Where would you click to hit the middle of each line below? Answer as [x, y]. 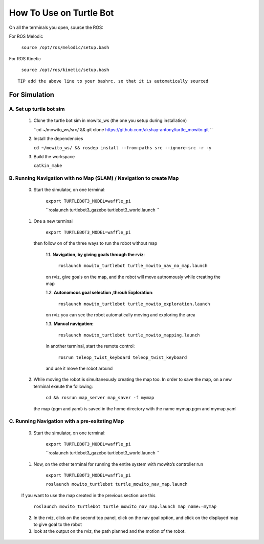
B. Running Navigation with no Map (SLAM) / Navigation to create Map [94, 178]
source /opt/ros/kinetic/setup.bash [65, 70]
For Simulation [32, 95]
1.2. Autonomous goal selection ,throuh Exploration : [99, 293]
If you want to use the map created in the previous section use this [88, 495]
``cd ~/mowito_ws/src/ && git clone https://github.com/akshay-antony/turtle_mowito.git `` [123, 129]
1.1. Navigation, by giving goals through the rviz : [95, 254]
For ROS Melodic [26, 36]
